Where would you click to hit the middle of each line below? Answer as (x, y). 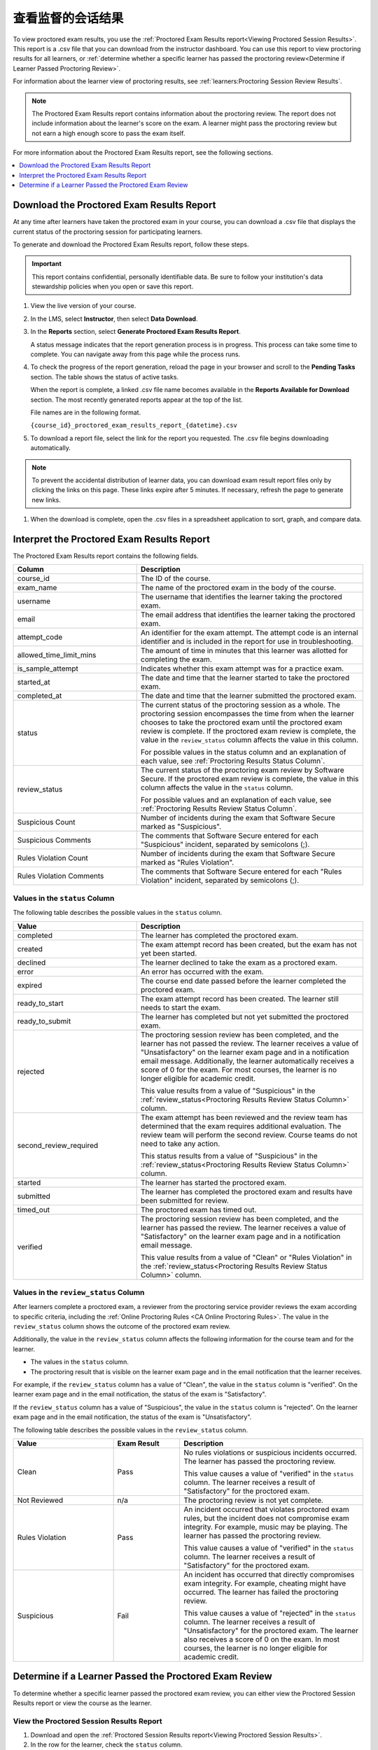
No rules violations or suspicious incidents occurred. (270, 1452)
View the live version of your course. (83, 306)
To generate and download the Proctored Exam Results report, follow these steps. (131, 244)
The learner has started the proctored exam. (213, 1182)
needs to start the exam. (181, 1007)
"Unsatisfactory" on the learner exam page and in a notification (245, 1052)
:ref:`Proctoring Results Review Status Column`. (219, 808)
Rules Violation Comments (61, 876)
